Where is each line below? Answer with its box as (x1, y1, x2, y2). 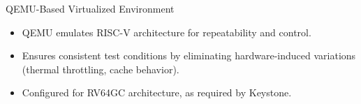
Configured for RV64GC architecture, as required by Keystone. (22, 85, 292, 100)
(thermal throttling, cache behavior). (22, 61, 179, 76)
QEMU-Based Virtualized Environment (6, 1, 175, 15)
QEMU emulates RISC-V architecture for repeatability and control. (22, 24, 311, 39)
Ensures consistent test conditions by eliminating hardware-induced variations (22, 48, 356, 63)
